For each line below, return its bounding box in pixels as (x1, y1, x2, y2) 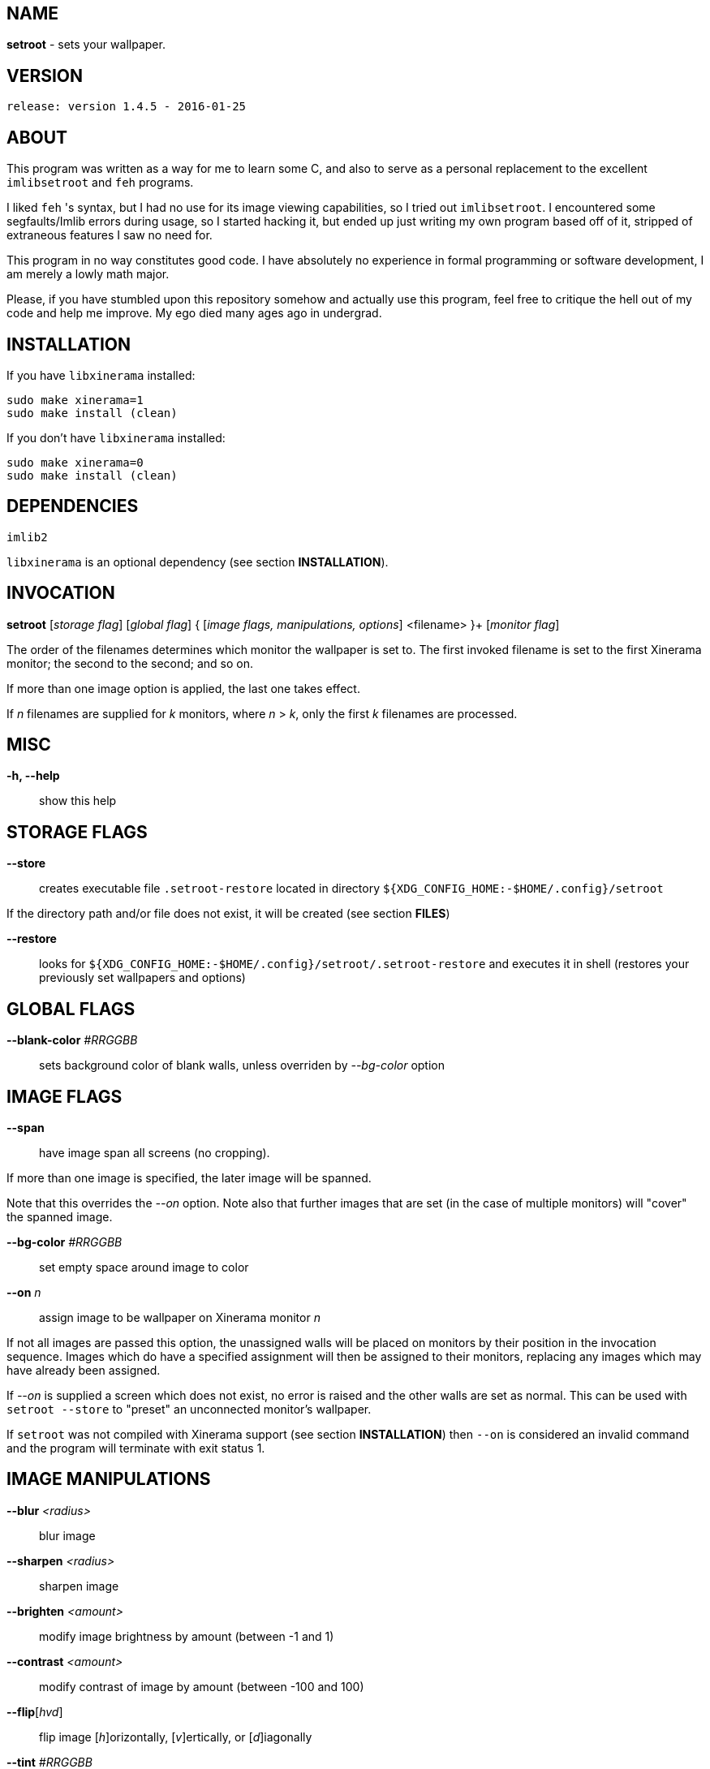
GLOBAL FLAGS (6, 998, 136, 1019)
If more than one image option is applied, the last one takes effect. (6, 681, 360, 695)
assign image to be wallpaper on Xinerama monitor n (39, 1311, 321, 1325)
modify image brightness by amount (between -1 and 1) (39, 1629, 334, 1643)
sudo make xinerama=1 (6, 393, 144, 407)
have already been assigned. (6, 1363, 161, 1378)
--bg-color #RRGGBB (6, 1235, 123, 1250)
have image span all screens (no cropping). (39, 1146, 270, 1160)
